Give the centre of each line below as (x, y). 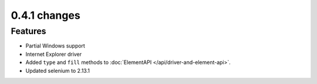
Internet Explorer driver (54, 54)
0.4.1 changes (45, 15)
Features (28, 31)
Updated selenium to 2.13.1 (58, 70)
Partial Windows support (55, 46)
